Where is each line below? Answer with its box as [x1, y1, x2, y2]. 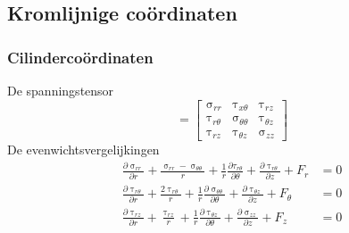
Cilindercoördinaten [7, 46, 154, 68]
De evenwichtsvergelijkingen [7, 140, 160, 159]
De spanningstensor [7, 81, 114, 99]
